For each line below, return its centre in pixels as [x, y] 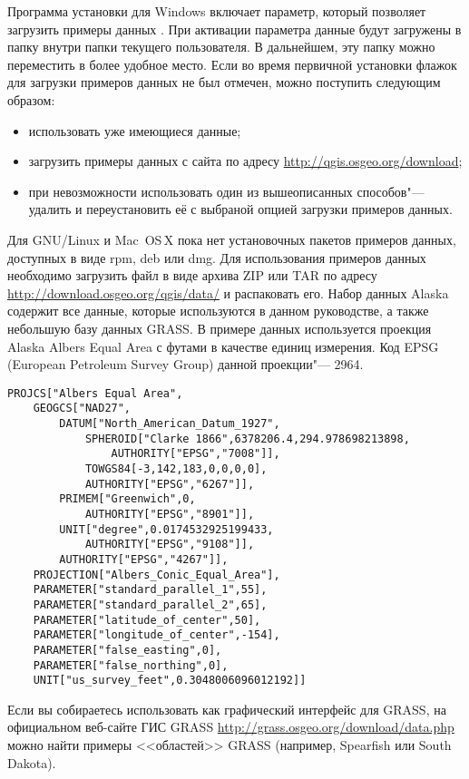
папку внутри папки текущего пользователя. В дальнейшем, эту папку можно [221, 47]
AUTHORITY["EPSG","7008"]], [195, 454]
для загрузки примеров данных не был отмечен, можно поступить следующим [224, 82]
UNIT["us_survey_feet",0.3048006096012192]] [170, 681]
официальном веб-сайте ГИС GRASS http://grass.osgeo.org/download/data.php [231, 727]
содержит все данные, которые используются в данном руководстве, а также [218, 311]
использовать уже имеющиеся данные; [135, 130]
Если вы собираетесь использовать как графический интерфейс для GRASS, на [227, 709]
